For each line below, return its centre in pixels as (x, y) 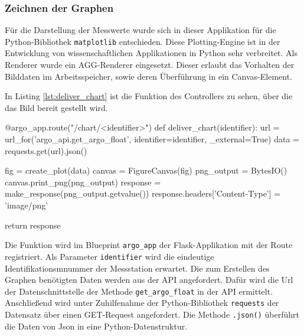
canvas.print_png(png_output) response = (83, 182)
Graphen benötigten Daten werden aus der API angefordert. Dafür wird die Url (149, 280)
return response (33, 225)
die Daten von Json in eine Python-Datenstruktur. (96, 326)
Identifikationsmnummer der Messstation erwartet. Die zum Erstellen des (137, 268)
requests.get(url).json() (46, 150)
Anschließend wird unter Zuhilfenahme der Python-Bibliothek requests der (142, 303)
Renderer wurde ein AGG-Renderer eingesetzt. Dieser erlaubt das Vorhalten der (150, 65)
